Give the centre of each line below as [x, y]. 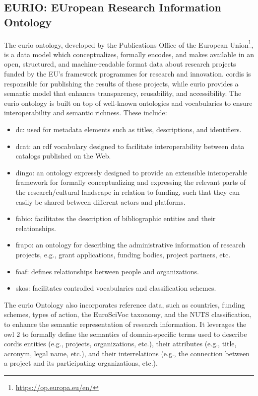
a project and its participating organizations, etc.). [81, 363]
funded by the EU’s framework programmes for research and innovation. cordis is [128, 74]
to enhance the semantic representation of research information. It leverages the [125, 324]
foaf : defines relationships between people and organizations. [107, 271]
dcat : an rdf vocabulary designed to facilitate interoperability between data [130, 146]
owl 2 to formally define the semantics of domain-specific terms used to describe [126, 334]
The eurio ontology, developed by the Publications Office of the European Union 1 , [129, 44]
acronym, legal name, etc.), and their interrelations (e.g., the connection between [127, 353]
